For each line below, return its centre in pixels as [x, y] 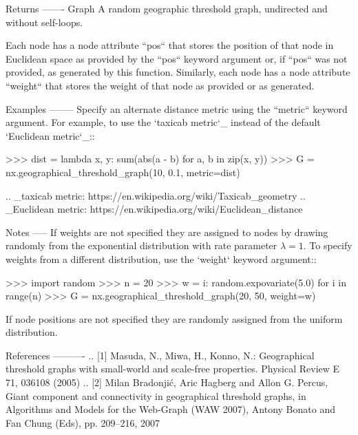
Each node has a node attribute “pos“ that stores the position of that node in [170, 45]
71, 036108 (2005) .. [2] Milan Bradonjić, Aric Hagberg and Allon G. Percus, [167, 382]
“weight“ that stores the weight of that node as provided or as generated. [160, 85]
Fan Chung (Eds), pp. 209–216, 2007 [83, 422]
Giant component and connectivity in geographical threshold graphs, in [156, 395]
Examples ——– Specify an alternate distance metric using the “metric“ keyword [177, 108]
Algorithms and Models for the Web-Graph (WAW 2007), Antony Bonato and [170, 409]
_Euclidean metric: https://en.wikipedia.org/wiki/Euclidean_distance [154, 209]
